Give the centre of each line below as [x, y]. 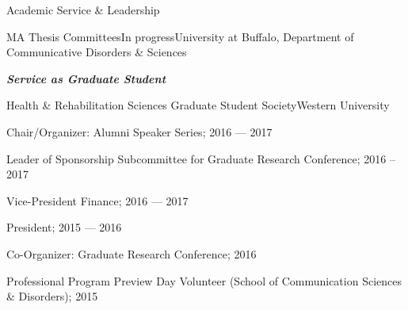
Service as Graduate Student [86, 78]
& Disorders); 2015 [52, 296]
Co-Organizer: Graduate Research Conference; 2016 [132, 253]
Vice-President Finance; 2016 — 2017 [97, 200]
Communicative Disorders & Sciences [97, 52]
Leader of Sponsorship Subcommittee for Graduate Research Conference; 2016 [196, 158]
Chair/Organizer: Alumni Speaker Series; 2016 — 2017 [139, 131]
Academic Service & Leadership [83, 10]
